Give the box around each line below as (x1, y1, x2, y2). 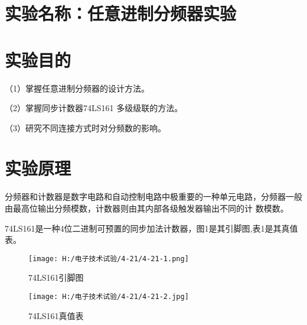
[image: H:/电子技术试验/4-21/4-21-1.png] (28, 254, 189, 263)
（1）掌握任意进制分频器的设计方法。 (5, 82, 149, 94)
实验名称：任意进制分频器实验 (5, 1, 237, 25)
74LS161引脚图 (28, 271, 84, 284)
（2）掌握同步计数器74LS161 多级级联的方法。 (5, 102, 183, 114)
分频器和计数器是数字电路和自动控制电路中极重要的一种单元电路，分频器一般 (5, 190, 302, 203)
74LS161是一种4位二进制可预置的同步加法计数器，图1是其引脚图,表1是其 (5, 222, 282, 234)
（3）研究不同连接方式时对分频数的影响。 (5, 121, 166, 134)
